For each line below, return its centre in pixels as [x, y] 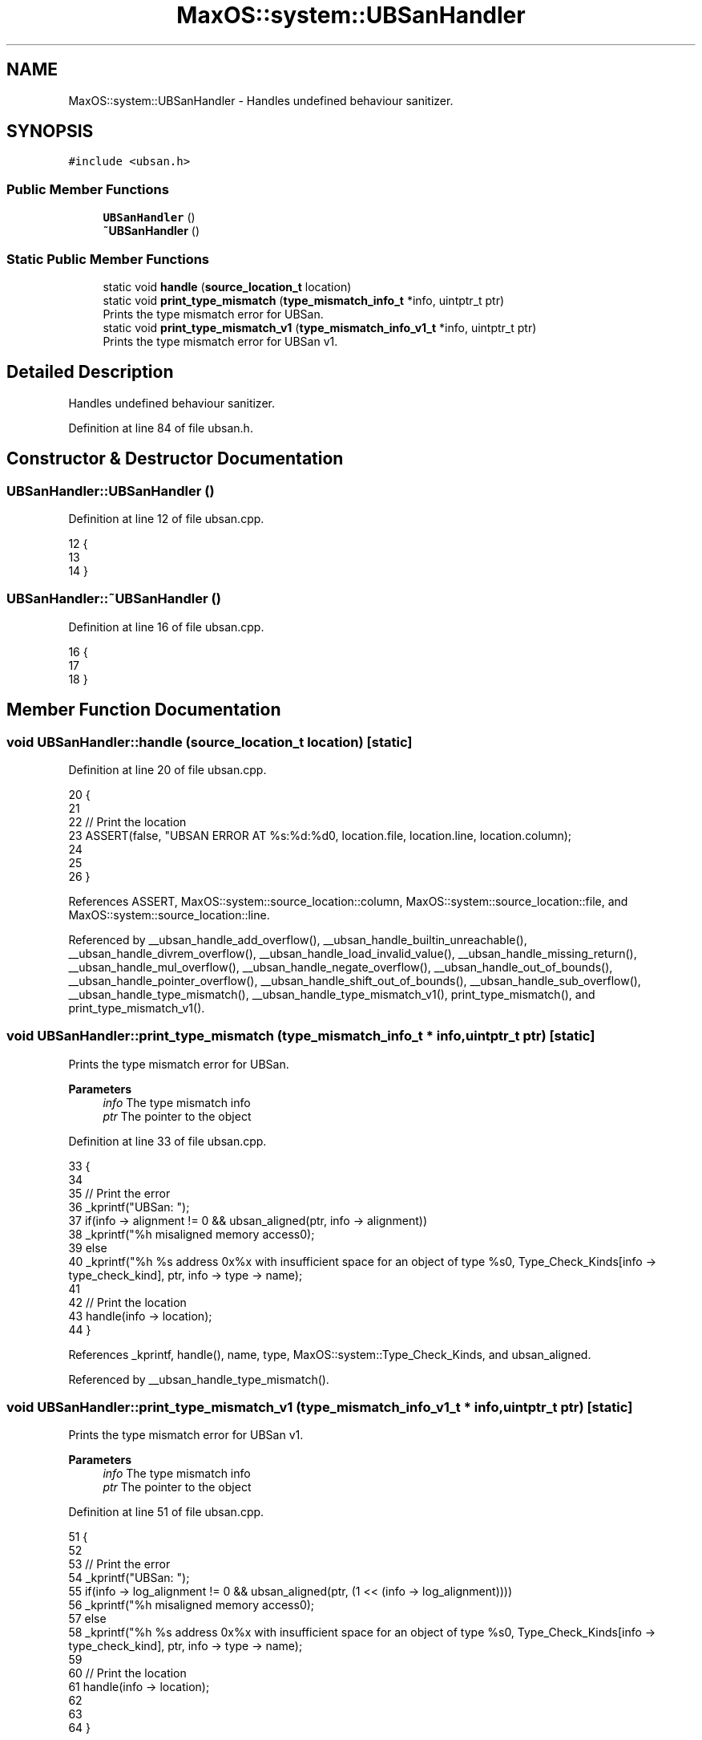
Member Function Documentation [144, 710]
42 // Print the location [127, 1302]
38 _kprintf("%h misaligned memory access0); [192, 1234]
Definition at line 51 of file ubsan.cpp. [166, 1512]
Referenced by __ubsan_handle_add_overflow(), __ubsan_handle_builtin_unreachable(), [298, 939]
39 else [88, 1247]
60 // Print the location [127, 1673]
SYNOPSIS [50, 132]
